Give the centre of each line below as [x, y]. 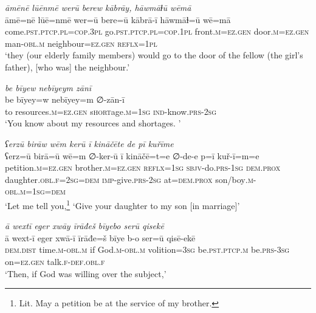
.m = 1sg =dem [42, 191]
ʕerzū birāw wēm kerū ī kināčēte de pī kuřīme [89, 143]
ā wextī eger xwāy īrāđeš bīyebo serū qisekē [84, 226]
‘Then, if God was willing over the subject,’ [86, 273]
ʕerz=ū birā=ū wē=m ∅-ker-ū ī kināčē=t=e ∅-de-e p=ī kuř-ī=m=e [132, 155]
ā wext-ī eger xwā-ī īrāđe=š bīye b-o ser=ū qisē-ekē [100, 237]
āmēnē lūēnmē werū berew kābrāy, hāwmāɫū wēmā [98, 7]
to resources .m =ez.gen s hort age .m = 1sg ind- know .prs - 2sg [111, 111]
